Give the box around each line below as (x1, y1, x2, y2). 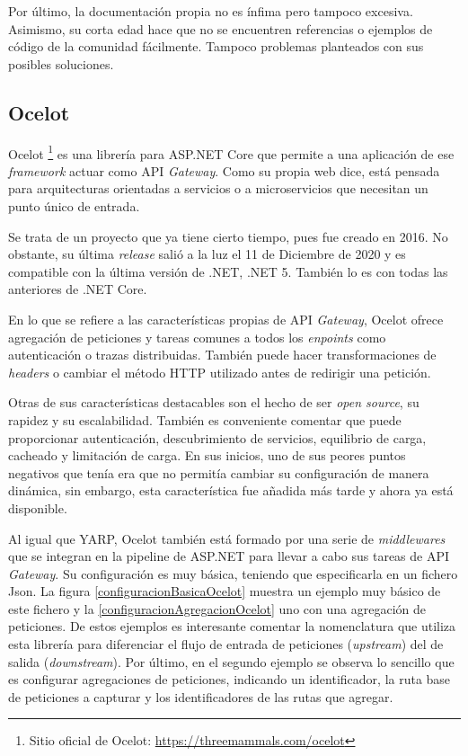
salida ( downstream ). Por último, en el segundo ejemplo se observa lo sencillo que (8, 652, 455, 671)
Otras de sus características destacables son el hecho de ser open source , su (8, 393, 419, 412)
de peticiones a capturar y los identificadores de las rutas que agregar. (8, 687, 393, 706)
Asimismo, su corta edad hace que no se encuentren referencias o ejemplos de (8, 19, 433, 38)
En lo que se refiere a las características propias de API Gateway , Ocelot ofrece (8, 309, 444, 328)
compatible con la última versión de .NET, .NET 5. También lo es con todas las (8, 262, 448, 280)
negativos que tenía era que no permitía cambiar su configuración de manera (8, 463, 429, 482)
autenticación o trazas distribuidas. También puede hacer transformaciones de (8, 345, 437, 364)
